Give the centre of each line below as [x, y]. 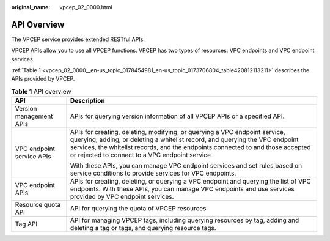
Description [88, 101]
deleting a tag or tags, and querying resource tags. [143, 228]
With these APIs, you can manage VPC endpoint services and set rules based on [186, 166]
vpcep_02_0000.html [86, 7]
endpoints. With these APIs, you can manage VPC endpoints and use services [182, 189]
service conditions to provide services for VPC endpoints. [153, 173]
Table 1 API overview [41, 92]
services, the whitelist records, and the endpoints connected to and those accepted [191, 147]
